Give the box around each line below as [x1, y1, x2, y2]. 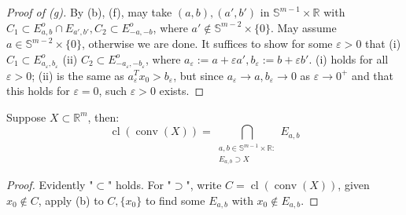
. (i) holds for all [308, 50, 389, 67]
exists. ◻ [159, 82, 205, 99]
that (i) [365, 35, 401, 52]
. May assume [270, 19, 337, 35]
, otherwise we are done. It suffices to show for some [81, 35, 333, 52]
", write [186, 177, 222, 193]
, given [338, 177, 370, 193]
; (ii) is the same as [31, 67, 124, 83]
